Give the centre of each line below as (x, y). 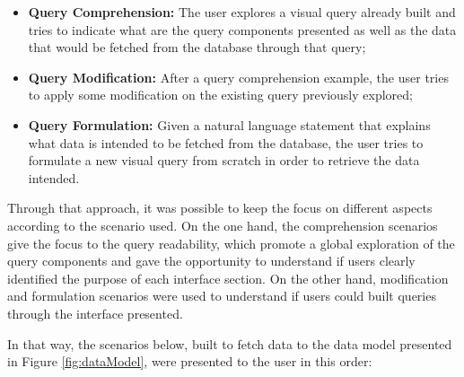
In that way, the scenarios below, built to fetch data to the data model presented (230, 343)
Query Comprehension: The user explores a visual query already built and (242, 12)
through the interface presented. (95, 313)
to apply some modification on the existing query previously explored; (220, 95)
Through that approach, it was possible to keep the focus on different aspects (220, 208)
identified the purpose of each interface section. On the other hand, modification (228, 278)
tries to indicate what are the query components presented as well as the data (242, 29)
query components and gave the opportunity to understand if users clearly (211, 261)
